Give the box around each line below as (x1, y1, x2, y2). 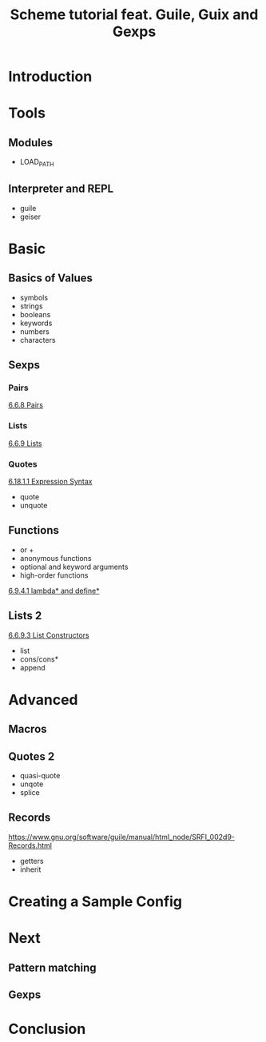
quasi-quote (19, 771, 61, 781)
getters (19, 856, 44, 865)
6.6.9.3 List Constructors (8, 630, 89, 640)
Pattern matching (8, 960, 97, 974)
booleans (19, 309, 51, 319)
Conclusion (8, 1020, 86, 1038)
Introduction (8, 68, 93, 86)
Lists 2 (8, 609, 42, 622)
